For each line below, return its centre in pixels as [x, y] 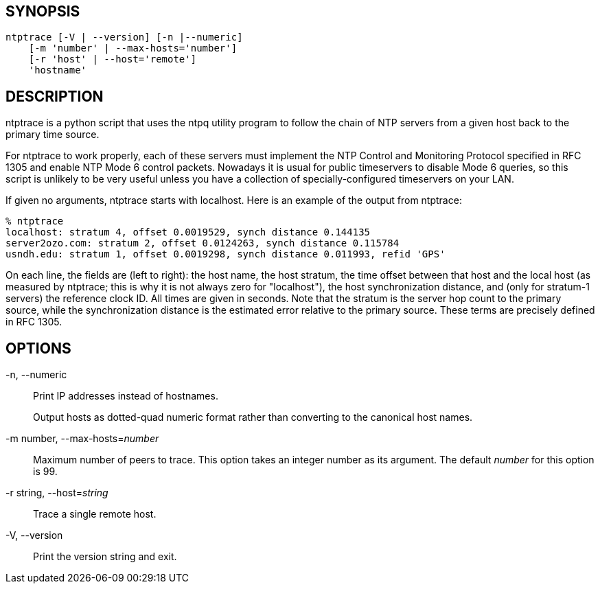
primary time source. [53, 135]
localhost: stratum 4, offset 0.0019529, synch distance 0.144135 [188, 232]
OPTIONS [38, 348]
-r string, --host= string [57, 493]
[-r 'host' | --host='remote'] [113, 59]
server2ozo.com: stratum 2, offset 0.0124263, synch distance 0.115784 [203, 243]
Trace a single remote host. [95, 514]
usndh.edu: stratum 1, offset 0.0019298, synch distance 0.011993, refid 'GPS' [226, 254]
